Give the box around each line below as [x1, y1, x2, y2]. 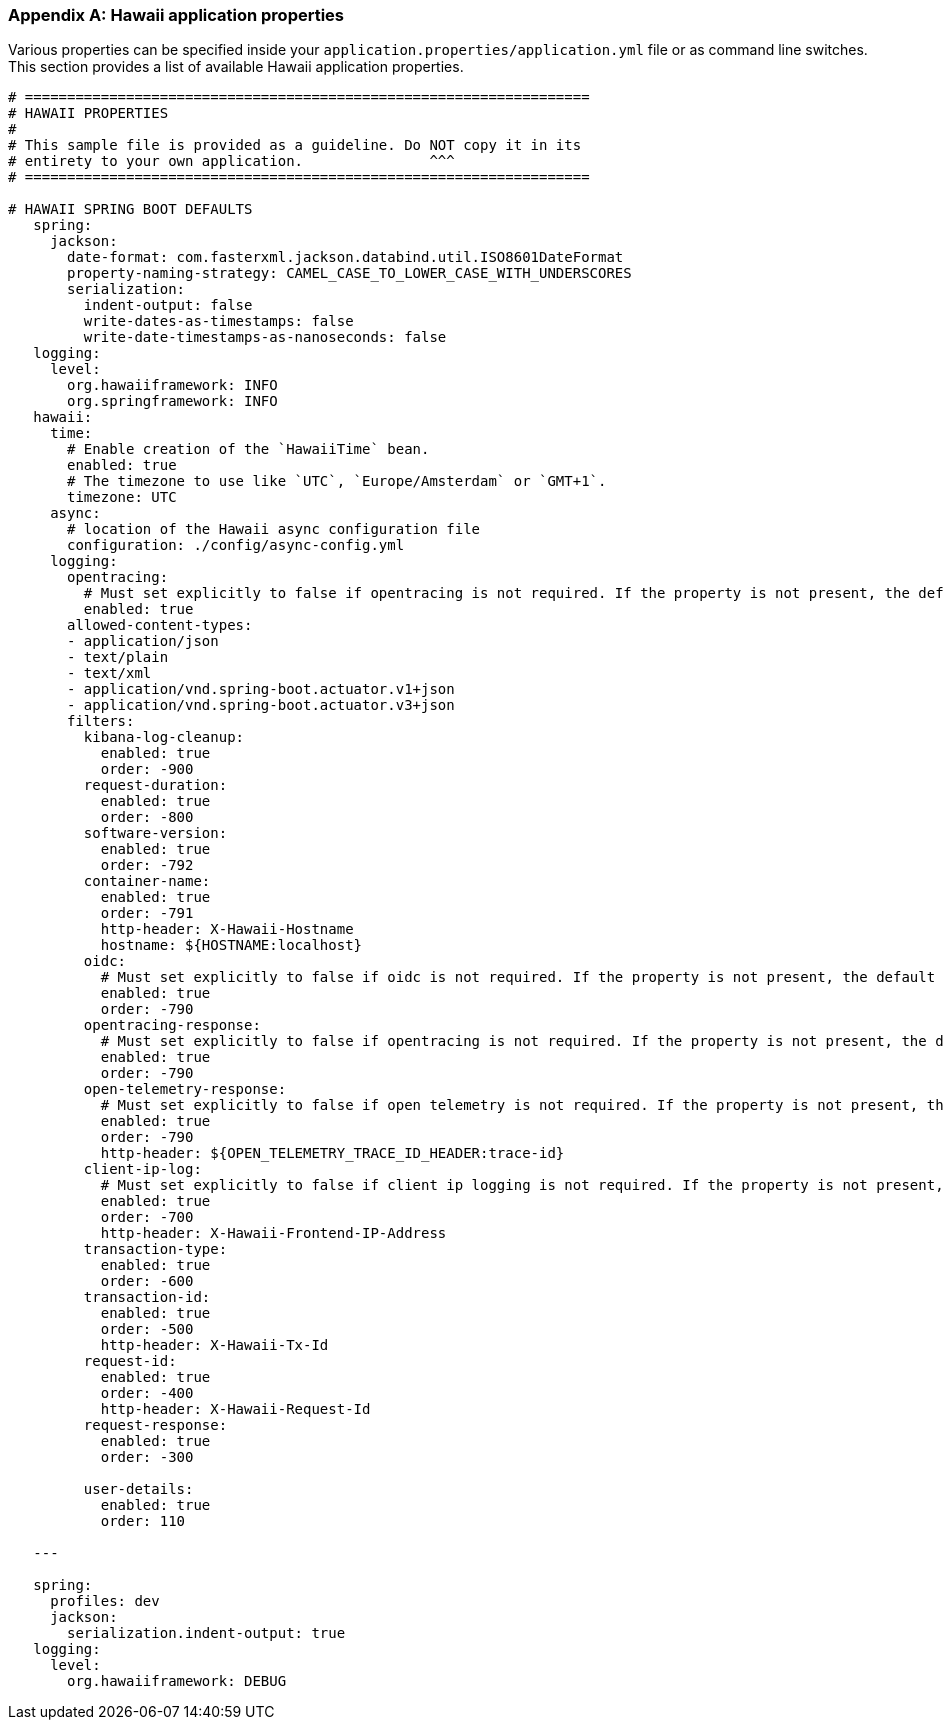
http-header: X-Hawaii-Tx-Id [100, 1337, 329, 1354]
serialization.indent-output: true [67, 1625, 346, 1642]
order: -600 [100, 1273, 194, 1290]
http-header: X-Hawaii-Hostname [100, 921, 354, 938]
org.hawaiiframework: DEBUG [67, 1673, 287, 1690]
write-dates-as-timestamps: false [83, 313, 354, 330]
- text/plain [67, 649, 169, 666]
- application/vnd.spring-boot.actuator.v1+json [67, 681, 455, 698]
